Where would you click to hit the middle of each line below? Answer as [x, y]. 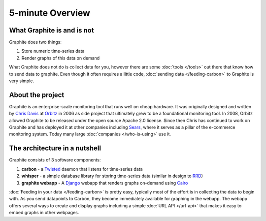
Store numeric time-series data [53, 51]
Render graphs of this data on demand [61, 58]
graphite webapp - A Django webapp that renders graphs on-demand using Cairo [105, 183]
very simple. [22, 81]
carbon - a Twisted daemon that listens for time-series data [82, 169]
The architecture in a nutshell [55, 148]
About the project [37, 95]
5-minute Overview [50, 13]
